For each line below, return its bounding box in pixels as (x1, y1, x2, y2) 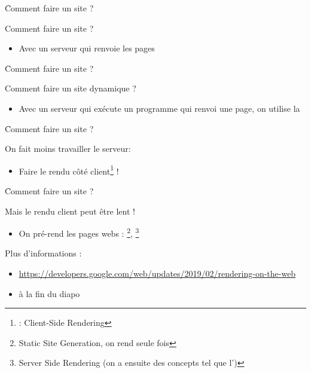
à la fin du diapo (19, 287, 80, 299)
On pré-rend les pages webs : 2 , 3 (19, 225, 139, 239)
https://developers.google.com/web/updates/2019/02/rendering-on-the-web (19, 267, 296, 280)
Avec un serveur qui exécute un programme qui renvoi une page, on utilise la (19, 102, 300, 114)
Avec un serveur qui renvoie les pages (19, 42, 155, 54)
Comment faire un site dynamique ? (5, 82, 136, 94)
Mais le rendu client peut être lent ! (5, 204, 135, 217)
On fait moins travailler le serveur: (5, 142, 131, 155)
